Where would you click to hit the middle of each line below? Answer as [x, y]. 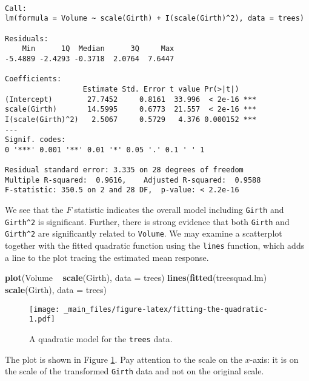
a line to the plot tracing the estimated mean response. [107, 257]
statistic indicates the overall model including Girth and [179, 210]
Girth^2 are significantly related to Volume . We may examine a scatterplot [144, 233]
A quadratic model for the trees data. [101, 338]
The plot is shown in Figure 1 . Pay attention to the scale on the [124, 359]
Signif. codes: [35, 140]
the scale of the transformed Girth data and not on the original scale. [135, 371]
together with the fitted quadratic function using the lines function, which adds [155, 245]
